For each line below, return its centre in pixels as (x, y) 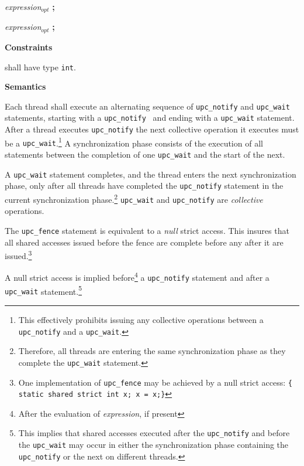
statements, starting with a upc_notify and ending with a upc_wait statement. (150, 118)
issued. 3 (18, 255)
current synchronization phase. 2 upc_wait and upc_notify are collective (134, 198)
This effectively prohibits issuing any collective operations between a (141, 320)
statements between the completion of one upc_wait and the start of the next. (145, 154)
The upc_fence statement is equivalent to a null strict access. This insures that (147, 230)
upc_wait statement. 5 (44, 290)
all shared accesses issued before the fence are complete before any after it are (144, 242)
